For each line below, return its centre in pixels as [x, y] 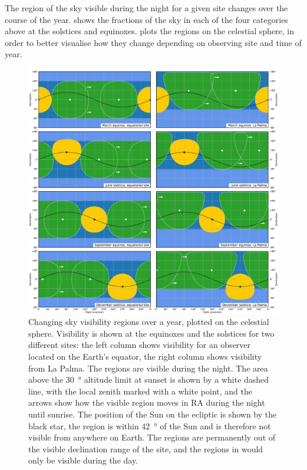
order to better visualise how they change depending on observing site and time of [153, 42]
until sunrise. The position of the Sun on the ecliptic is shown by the [153, 414]
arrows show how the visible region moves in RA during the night [147, 402]
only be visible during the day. [83, 460]
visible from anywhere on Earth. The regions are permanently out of [152, 437]
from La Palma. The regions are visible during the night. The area [148, 368]
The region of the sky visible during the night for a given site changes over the [146, 8]
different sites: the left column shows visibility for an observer [140, 345]
